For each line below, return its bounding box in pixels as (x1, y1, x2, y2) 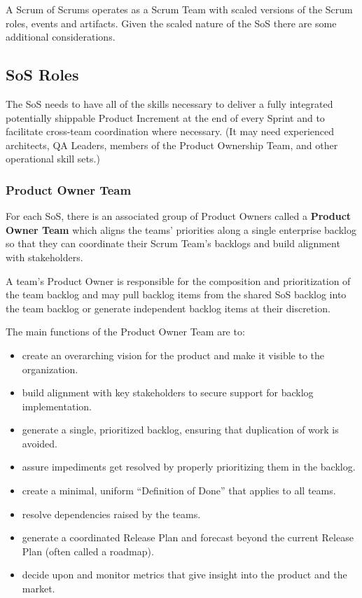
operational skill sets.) (6, 151, 100, 166)
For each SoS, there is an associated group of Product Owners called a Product (6, 209, 351, 223)
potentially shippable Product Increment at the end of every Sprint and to (6, 110, 325, 125)
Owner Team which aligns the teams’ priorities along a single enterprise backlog (6, 222, 356, 237)
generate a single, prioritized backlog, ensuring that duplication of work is (22, 422, 339, 437)
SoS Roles (6, 64, 79, 85)
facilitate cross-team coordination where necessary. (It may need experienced (6, 124, 335, 139)
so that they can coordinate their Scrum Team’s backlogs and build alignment (6, 236, 340, 251)
